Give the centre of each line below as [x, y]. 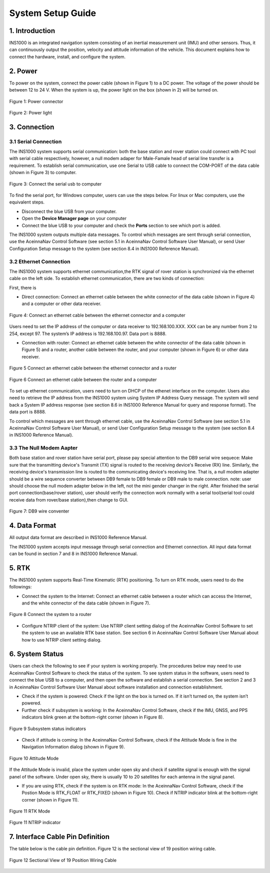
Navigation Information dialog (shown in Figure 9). [73, 747]
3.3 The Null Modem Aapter [43, 448]
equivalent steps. [27, 202]
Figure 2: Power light [30, 112]
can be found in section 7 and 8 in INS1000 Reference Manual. [73, 553]
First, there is [23, 287]
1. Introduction [32, 31]
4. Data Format [33, 526]
